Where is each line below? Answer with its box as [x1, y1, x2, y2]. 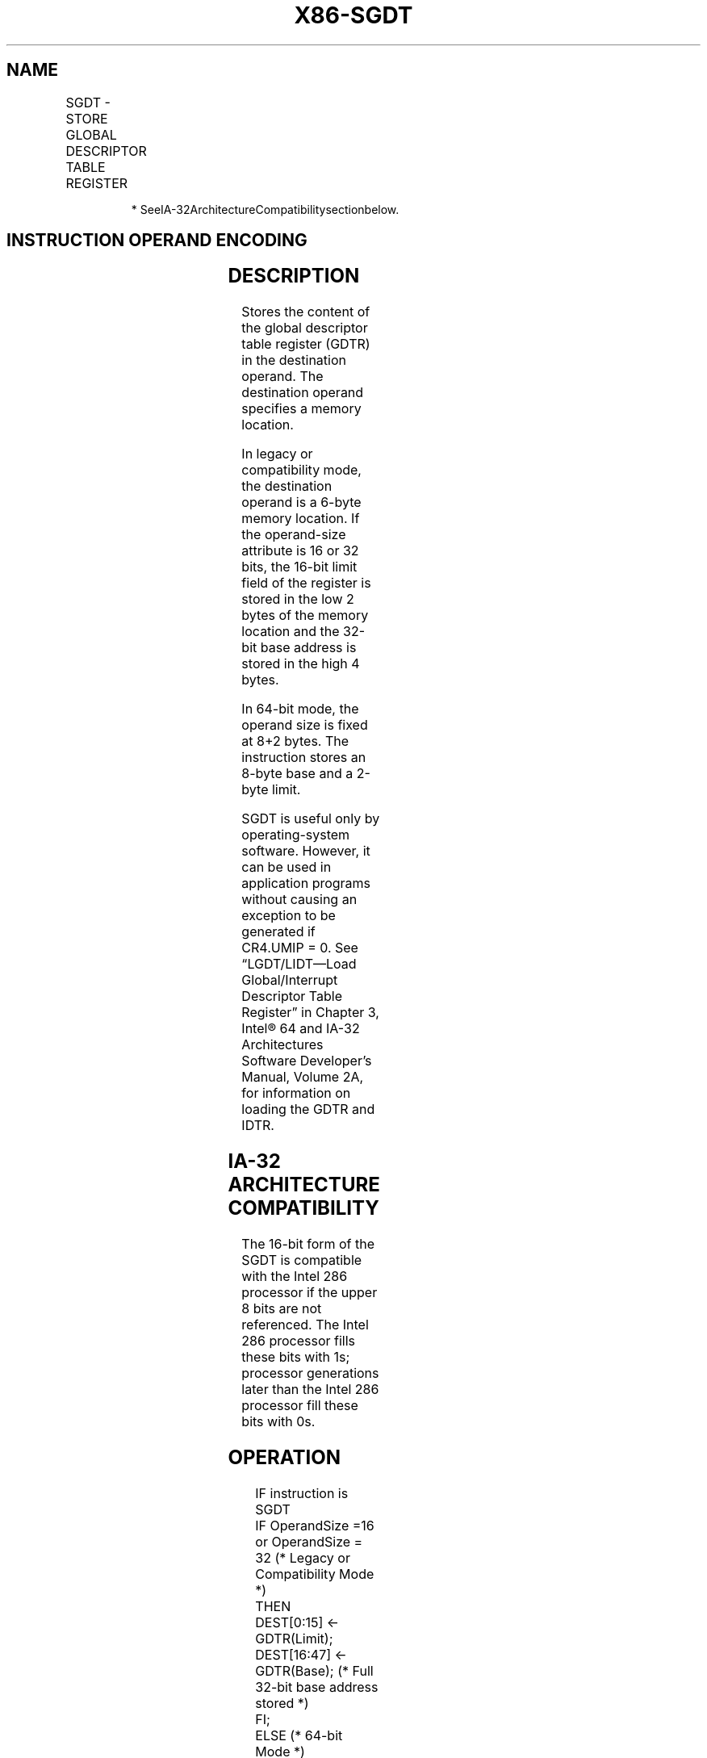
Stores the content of [241, 303, 370, 320]
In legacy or [241, 446, 313, 463]
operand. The [241, 368, 324, 385]
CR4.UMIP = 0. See [241, 940, 358, 956]
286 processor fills [241, 1333, 356, 1350]
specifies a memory [241, 400, 362, 417]
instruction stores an [241, 749, 366, 766]
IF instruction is [255, 1484, 349, 1501]
